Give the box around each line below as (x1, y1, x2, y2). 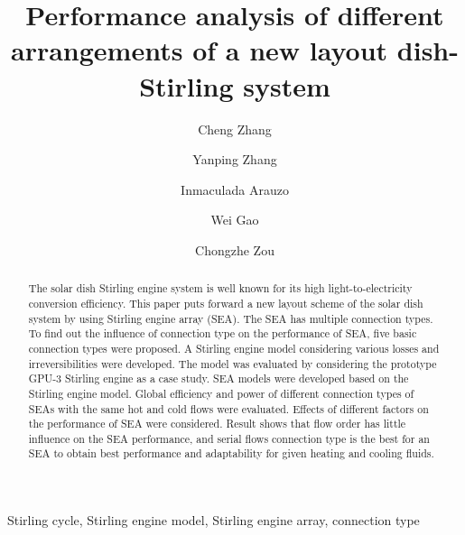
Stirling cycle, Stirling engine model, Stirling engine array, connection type (7, 511, 420, 530)
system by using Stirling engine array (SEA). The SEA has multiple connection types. (28, 310, 433, 326)
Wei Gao (210, 210, 259, 229)
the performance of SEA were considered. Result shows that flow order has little (28, 416, 406, 431)
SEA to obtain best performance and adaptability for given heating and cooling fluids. (28, 446, 434, 461)
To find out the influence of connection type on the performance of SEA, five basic (28, 326, 417, 341)
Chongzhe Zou (195, 240, 274, 259)
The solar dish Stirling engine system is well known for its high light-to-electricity (28, 281, 413, 296)
